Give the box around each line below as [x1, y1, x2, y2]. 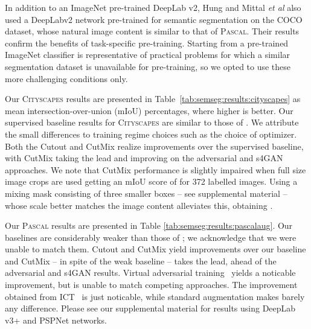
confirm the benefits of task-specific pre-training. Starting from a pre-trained [5, 36, 289, 49]
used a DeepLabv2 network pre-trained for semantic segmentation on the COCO [5, 13, 303, 25]
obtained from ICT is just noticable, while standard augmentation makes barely [5, 290, 305, 302]
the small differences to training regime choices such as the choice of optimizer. [5, 127, 297, 140]
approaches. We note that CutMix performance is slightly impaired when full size [5, 163, 306, 176]
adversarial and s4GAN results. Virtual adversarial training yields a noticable [5, 266, 296, 279]
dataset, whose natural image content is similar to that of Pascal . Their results [5, 25, 300, 37]
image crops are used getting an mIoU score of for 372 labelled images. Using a [5, 175, 298, 188]
